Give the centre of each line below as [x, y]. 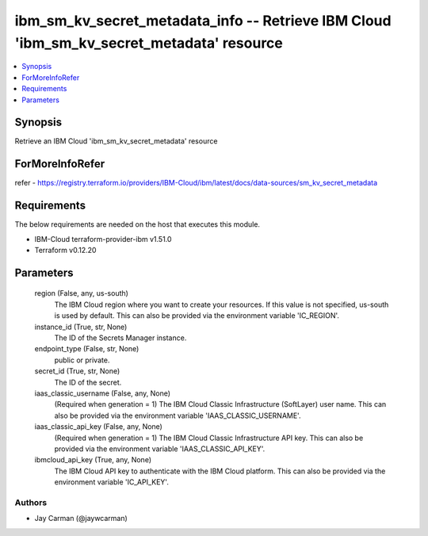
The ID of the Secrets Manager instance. [120, 338]
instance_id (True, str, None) [81, 327]
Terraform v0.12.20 [65, 251]
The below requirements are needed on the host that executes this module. [138, 224]
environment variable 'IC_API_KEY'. [112, 482]
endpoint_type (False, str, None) [87, 349]
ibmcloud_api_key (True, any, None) [93, 460]
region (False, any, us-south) [81, 293]
